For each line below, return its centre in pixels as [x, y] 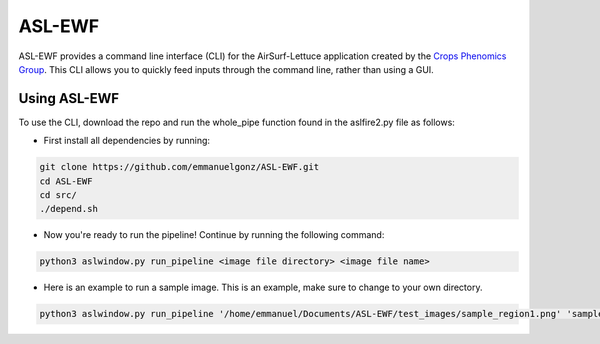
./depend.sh [69, 209]
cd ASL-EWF [66, 181]
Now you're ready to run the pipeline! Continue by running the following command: [214, 235]
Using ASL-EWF [69, 98]
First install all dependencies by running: [126, 141]
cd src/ [58, 195]
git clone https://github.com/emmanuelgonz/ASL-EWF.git [179, 167]
